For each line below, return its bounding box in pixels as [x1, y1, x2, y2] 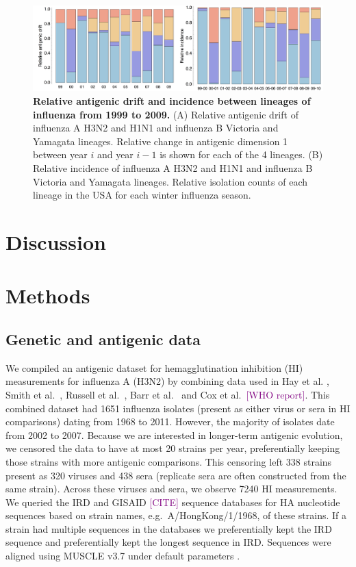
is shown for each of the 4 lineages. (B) [160, 147, 323, 162]
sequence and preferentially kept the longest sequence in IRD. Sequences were [5, 535, 331, 549]
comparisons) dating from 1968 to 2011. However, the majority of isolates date [5, 414, 335, 429]
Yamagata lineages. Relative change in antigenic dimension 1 [33, 134, 288, 148]
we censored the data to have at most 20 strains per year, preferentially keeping [5, 441, 340, 455]
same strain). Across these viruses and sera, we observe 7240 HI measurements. [5, 481, 338, 496]
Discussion [5, 227, 106, 255]
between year [33, 147, 88, 162]
